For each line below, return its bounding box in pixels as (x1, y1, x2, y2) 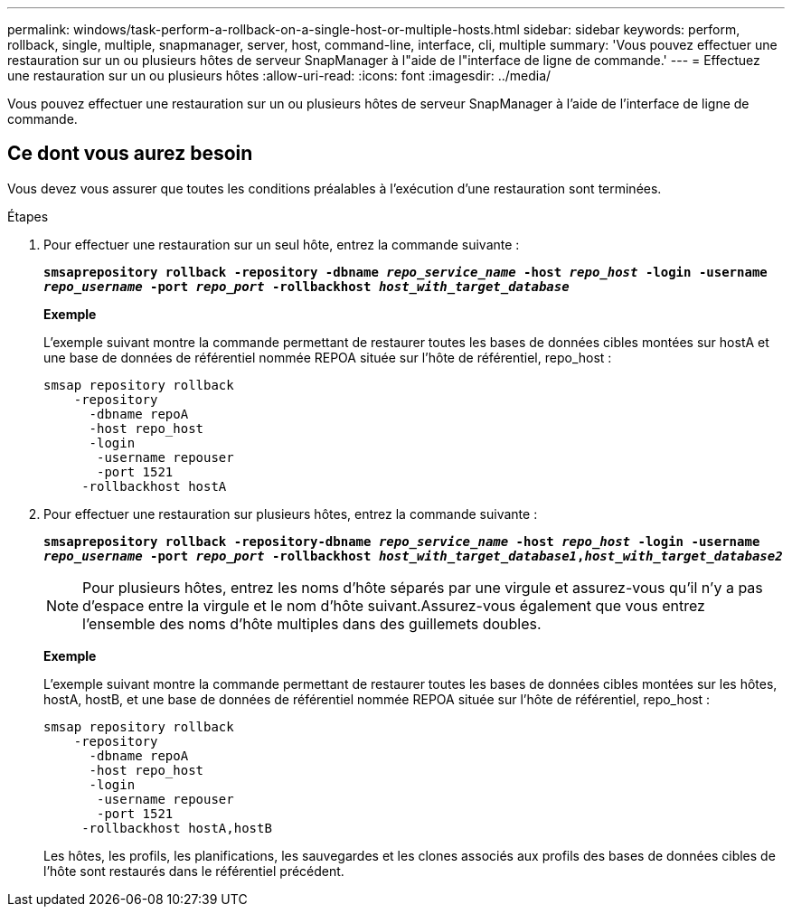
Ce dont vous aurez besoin (7, 142, 253, 165)
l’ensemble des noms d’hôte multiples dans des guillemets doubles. (82, 614, 542, 633)
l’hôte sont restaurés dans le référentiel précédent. (43, 862, 344, 879)
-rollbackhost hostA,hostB (81, 820, 272, 835)
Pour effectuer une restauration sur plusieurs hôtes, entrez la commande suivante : (43, 505, 538, 522)
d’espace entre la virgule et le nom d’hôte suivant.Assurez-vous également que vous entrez (82, 596, 705, 615)
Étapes (7, 208, 49, 224)
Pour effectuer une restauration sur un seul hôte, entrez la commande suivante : (43, 236, 520, 252)
